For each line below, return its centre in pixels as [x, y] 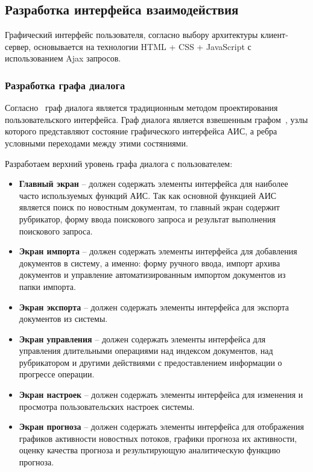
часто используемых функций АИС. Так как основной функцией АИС [148, 195]
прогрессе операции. [57, 374]
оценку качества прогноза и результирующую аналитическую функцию [150, 450]
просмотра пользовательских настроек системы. [107, 406]
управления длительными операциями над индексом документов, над [146, 351]
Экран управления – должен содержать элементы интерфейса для [142, 338]
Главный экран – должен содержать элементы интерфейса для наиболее [153, 184]
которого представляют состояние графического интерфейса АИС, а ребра [141, 131]
